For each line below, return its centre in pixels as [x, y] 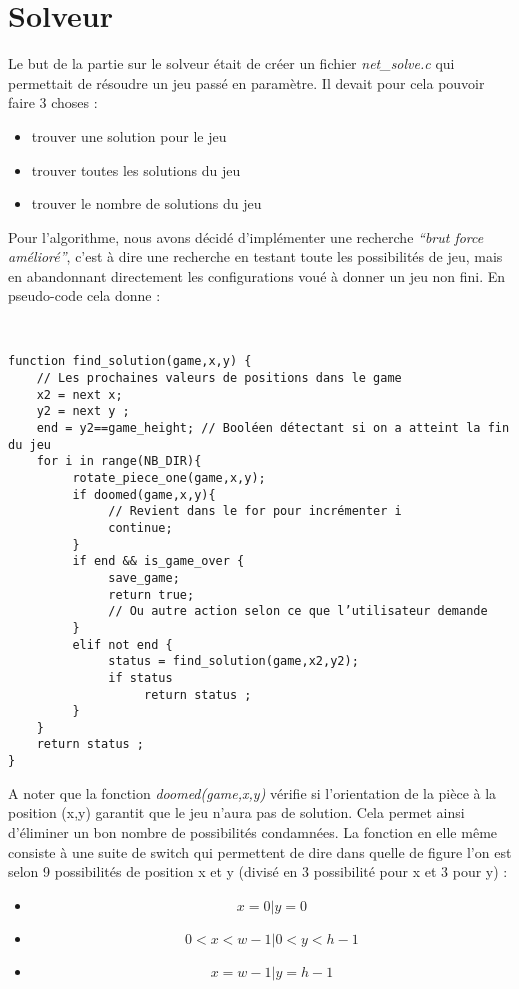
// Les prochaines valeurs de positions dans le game [219, 378]
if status [140, 677]
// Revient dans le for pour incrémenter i [255, 511]
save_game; [144, 577]
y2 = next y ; [83, 411]
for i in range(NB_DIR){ [119, 461]
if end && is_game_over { [158, 561]
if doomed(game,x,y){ [144, 494]
